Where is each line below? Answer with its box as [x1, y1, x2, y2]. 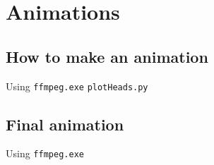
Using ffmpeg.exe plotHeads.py [6, 78, 148, 93]
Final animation [6, 113, 124, 135]
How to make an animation [6, 45, 208, 67]
